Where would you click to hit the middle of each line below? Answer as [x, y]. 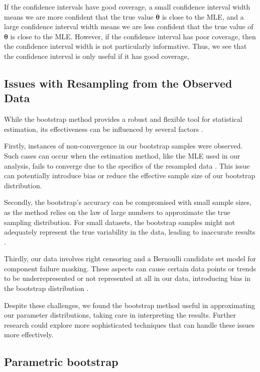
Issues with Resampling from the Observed [118, 83]
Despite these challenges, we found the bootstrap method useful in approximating [130, 305]
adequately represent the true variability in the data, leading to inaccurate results [130, 232]
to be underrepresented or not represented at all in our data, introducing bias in [127, 278]
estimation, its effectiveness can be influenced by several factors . [104, 129]
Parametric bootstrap [61, 362]
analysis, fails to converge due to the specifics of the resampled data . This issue [127, 165]
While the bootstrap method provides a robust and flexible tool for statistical [123, 119]
